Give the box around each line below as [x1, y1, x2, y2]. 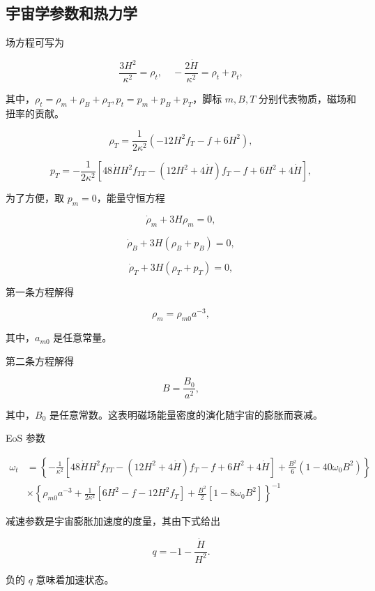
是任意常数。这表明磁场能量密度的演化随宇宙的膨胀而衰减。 [49, 407, 323, 421]
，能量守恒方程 [96, 190, 165, 204]
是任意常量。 [53, 330, 112, 345]
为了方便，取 [6, 190, 64, 204]
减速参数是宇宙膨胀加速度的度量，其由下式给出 [6, 514, 220, 528]
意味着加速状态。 [36, 571, 114, 586]
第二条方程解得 [6, 353, 74, 368]
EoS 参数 [6, 431, 45, 445]
